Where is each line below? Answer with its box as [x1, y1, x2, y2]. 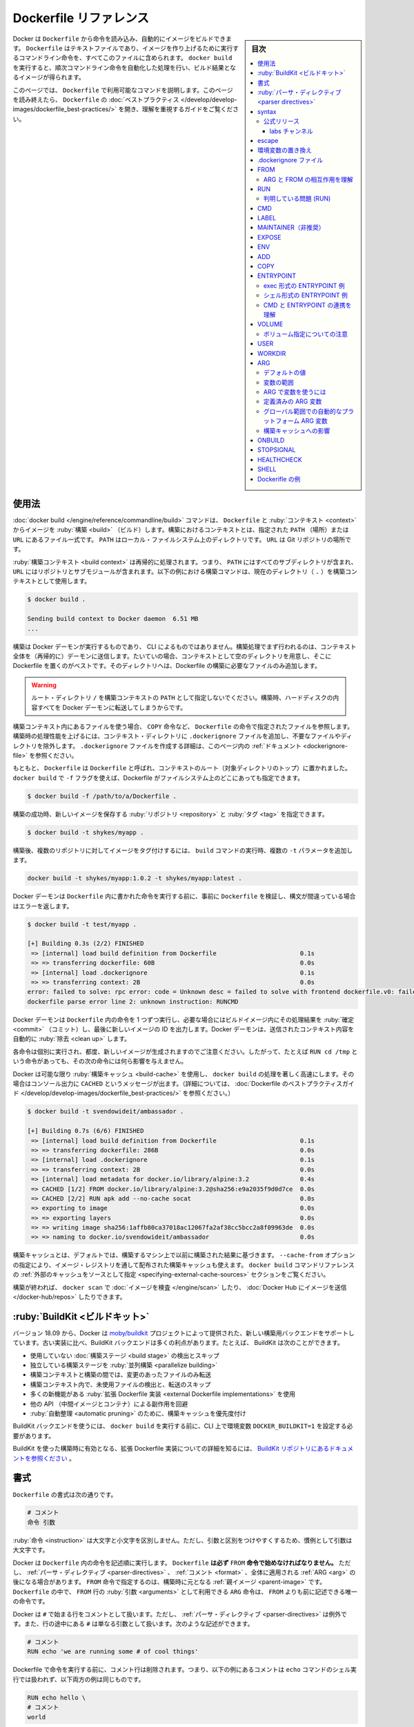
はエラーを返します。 [12, 901, 73, 910]
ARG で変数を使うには [263, 388, 327, 397]
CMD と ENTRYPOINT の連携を [263, 300, 352, 309]
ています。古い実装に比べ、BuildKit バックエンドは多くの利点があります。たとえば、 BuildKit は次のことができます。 [12, 1339, 344, 1347]
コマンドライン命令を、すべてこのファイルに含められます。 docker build [18, 54, 233, 62]
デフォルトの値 [263, 368, 306, 376]
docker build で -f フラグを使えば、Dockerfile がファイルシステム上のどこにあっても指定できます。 [12, 774, 304, 782]
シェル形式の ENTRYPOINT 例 [263, 291, 348, 300]
